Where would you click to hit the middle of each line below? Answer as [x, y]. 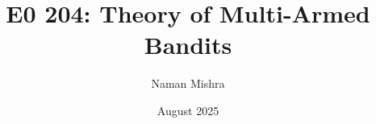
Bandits [188, 45]
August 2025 [188, 110]
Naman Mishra [188, 83]
